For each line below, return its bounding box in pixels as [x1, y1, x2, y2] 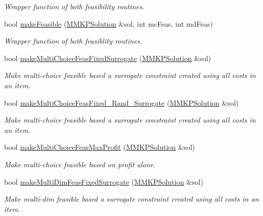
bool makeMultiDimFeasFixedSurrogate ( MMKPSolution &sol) [4, 176, 203, 187]
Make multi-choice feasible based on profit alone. [4, 159, 156, 169]
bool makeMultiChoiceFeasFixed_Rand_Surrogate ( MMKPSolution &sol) [4, 97, 239, 108]
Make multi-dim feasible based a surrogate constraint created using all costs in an [4, 193, 259, 204]
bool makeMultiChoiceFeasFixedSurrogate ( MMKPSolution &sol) [4, 52, 211, 63]
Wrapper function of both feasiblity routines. [4, 35, 142, 46]
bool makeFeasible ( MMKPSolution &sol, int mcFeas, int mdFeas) [4, 18, 213, 29]
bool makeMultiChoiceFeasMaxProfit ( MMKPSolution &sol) [4, 142, 195, 152]
